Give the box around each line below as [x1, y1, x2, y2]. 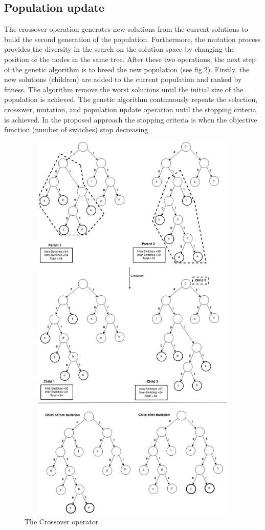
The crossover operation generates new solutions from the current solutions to [4, 24, 248, 34]
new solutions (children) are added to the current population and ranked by [4, 74, 242, 85]
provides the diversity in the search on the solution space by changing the [4, 44, 235, 54]
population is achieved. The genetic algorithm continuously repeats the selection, [4, 94, 258, 105]
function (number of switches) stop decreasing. [4, 124, 150, 135]
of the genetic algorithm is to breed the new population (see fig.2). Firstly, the [4, 64, 250, 74]
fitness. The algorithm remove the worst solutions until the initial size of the [4, 84, 244, 94]
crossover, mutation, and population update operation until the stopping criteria [4, 104, 256, 114]
